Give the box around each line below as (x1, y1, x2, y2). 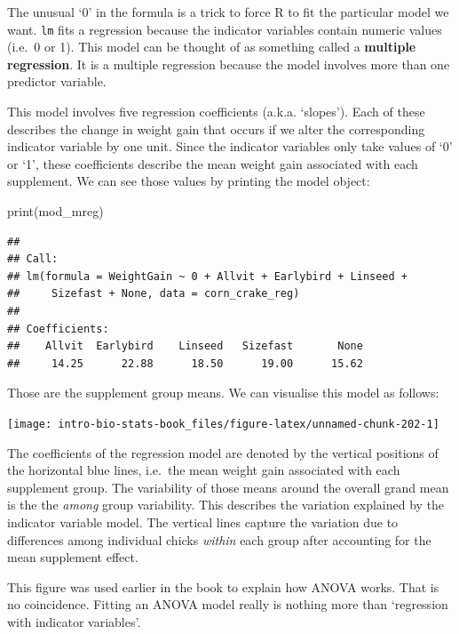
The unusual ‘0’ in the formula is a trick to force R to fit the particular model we (7, 3, 449, 20)
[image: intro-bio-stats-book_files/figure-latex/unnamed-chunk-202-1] (7, 417, 439, 430)
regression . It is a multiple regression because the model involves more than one (7, 54, 450, 73)
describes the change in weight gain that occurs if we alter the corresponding (7, 119, 425, 138)
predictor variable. (7, 72, 107, 91)
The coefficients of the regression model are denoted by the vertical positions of (7, 443, 439, 461)
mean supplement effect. (7, 548, 138, 566)
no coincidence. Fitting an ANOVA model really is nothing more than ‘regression (7, 595, 448, 614)
